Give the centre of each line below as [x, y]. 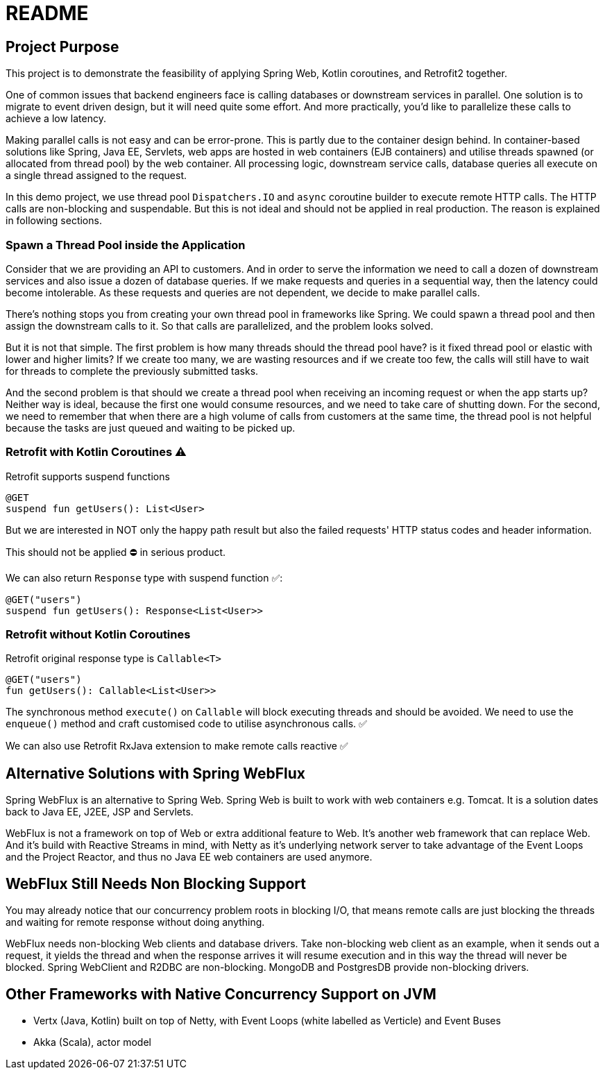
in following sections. [54, 221]
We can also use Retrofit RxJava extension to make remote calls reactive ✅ [177, 746]
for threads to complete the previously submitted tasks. [132, 371]
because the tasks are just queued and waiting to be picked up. [151, 428]
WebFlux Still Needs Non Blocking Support [156, 883]
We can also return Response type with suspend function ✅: [144, 577]
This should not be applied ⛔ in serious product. [116, 552]
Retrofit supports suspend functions [88, 476]
